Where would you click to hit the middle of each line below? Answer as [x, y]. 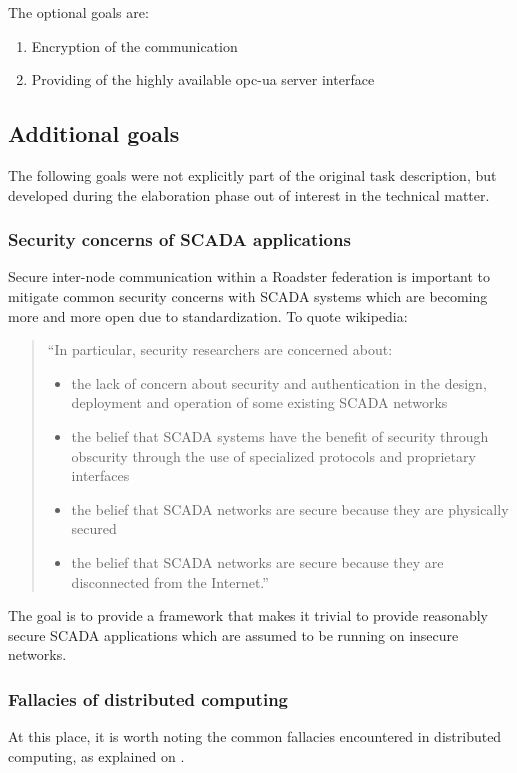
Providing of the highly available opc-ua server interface [203, 79]
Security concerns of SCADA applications [179, 239]
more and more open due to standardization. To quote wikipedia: [208, 315]
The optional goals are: [78, 12]
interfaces [100, 475]
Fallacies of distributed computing [148, 698]
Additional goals [94, 133]
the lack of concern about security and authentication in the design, [279, 382]
